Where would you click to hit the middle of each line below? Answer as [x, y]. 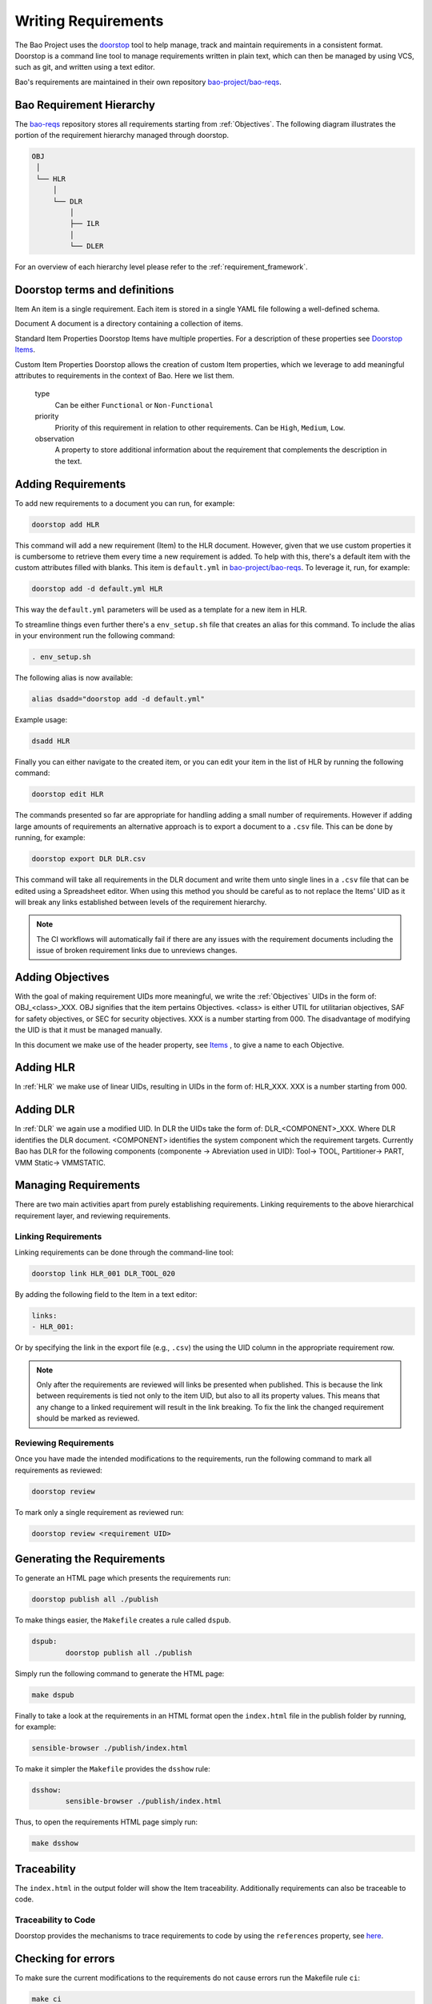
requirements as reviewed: [59, 1470]
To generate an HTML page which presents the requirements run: [123, 1578]
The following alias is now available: [74, 678]
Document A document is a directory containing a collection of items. [129, 324]
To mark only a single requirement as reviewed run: [99, 1512]
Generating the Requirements [90, 1559]
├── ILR [84, 224]
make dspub [53, 1695]
